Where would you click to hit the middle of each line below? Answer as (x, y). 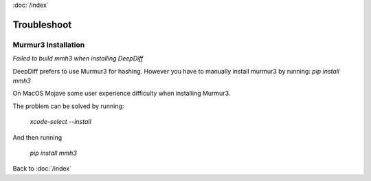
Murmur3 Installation (49, 45)
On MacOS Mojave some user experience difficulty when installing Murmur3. (122, 94)
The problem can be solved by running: (68, 106)
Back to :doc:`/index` (42, 169)
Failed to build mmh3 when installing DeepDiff (78, 58)
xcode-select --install (61, 122)
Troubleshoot (42, 24)
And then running (37, 137)
